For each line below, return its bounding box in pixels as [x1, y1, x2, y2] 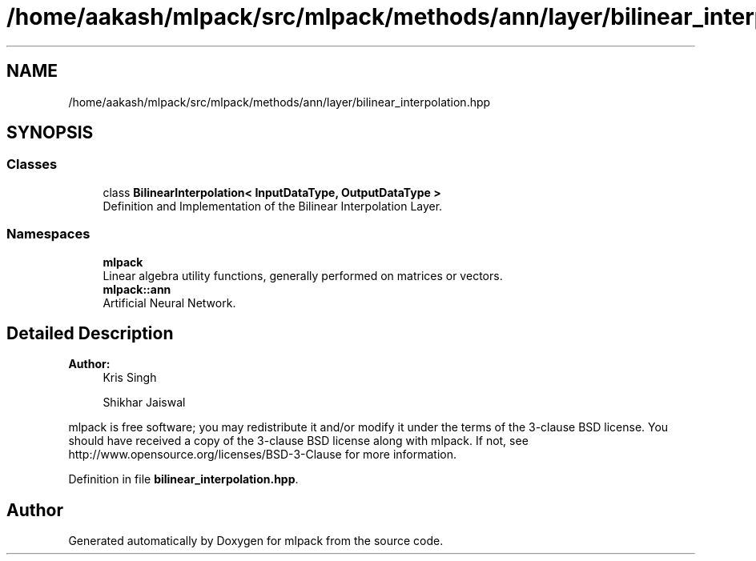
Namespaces [6, 226, 90, 242]
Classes [6, 156, 58, 173]
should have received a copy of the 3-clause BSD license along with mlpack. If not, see [68, 434, 529, 448]
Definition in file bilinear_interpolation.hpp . [68, 472, 299, 487]
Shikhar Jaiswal [103, 395, 186, 410]
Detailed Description [6, 323, 174, 343]
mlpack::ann [103, 282, 171, 296]
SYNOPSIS [6, 122, 94, 143]
